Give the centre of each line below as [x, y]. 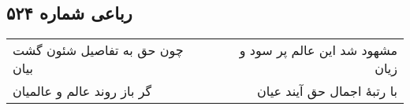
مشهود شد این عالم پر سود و [318, 50]
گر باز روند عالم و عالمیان [82, 91]
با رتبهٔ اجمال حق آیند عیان [327, 91]
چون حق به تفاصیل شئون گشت [98, 50]
